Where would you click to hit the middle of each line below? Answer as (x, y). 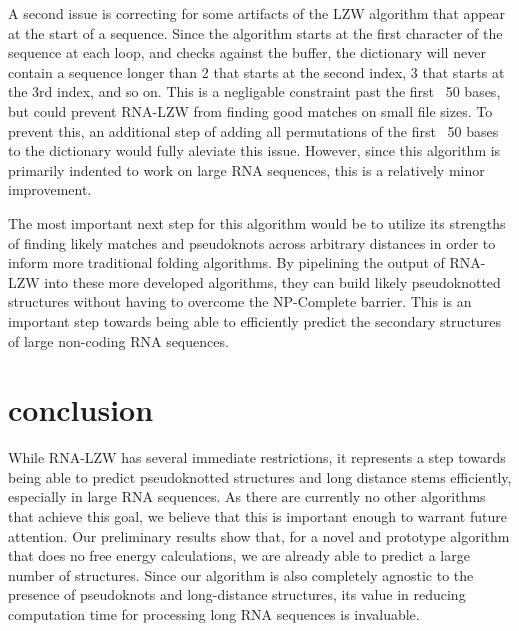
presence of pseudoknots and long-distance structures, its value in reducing (237, 594)
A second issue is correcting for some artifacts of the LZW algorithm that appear (257, 13)
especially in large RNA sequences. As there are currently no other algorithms (247, 496)
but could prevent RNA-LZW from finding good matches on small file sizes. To (250, 110)
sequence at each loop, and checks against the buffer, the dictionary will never (247, 52)
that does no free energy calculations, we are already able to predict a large (239, 555)
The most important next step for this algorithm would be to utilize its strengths (257, 222)
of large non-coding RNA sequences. (118, 340)
